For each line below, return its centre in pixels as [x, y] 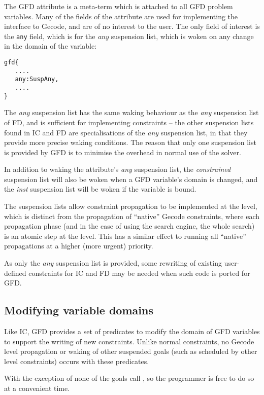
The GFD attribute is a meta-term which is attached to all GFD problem [119, 6]
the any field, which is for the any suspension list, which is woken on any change [129, 36]
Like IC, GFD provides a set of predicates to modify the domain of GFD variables [132, 331]
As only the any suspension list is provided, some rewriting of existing [113, 263]
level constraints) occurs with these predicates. [77, 361]
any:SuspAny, [37, 79]
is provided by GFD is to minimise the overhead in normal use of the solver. [123, 152]
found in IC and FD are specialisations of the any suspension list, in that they [126, 132]
